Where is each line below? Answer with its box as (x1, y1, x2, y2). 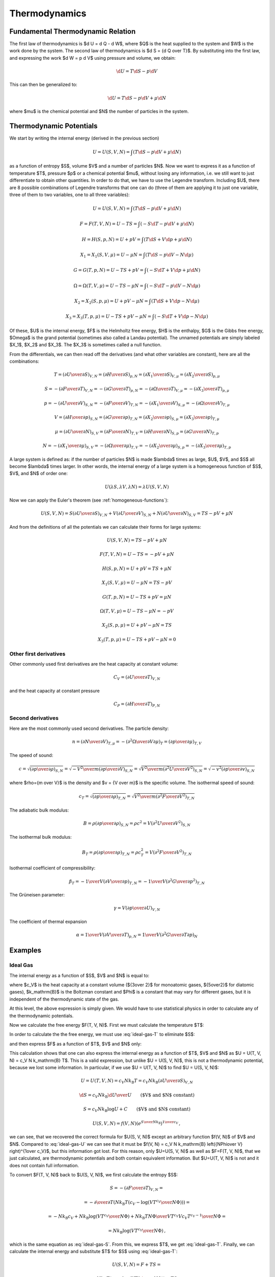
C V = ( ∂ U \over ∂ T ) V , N (113, 674, 160, 681)
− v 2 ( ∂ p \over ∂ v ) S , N (211, 765, 255, 773)
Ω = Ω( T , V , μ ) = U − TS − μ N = (73, 282, 144, 289)
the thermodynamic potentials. (9, 1012, 74, 1019)
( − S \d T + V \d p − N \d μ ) (154, 314, 208, 319)
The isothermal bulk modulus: (9, 834, 72, 840)
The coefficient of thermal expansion (9, 918, 87, 925)
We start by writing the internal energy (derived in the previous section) (9, 135, 159, 141)
